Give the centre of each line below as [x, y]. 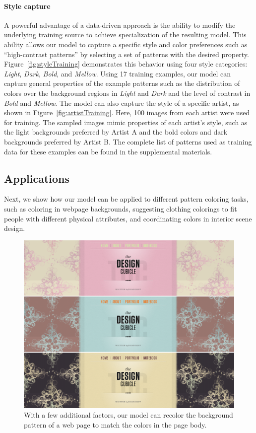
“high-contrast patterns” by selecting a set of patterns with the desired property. [127, 54]
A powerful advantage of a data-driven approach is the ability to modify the [120, 25]
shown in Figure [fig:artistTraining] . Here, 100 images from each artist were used [127, 112]
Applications [37, 178]
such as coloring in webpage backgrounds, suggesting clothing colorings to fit [121, 208]
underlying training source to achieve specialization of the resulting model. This [125, 35]
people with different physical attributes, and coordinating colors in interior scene [128, 218]
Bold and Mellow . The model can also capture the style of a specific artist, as [122, 103]
